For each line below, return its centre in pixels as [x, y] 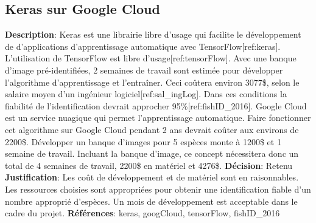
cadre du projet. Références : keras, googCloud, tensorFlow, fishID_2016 [142, 213]
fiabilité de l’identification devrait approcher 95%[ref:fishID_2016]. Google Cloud [156, 105]
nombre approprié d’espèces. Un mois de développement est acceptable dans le [151, 201]
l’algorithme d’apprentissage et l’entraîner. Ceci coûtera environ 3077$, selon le [152, 82]
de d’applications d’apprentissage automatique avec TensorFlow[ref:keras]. [143, 46]
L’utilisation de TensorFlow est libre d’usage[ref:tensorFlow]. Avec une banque [151, 58]
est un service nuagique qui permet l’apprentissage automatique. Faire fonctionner [158, 118]
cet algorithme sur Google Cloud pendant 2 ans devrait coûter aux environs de [152, 129]
